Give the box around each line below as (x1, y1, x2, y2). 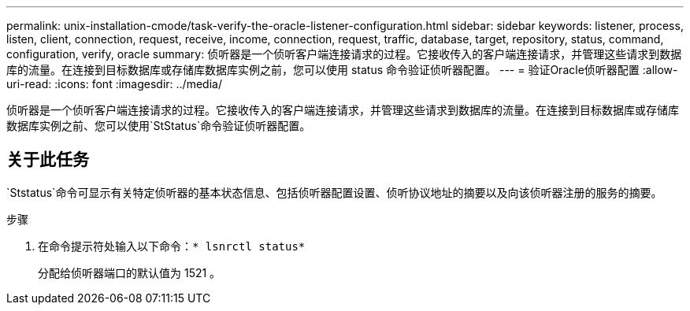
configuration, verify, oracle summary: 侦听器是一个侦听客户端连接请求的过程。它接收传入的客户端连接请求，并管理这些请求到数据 (6, 47, 682, 61)
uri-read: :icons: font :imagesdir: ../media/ (6, 77, 222, 91)
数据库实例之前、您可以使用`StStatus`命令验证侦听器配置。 (6, 119, 311, 132)
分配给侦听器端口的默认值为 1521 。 (38, 265, 221, 280)
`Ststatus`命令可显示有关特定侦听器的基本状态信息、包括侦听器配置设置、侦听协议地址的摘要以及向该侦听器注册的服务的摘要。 (6, 185, 662, 199)
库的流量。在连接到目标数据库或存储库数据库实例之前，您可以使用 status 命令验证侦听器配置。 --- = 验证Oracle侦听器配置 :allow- (6, 63, 678, 76)
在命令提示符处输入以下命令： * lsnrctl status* (38, 239, 306, 253)
